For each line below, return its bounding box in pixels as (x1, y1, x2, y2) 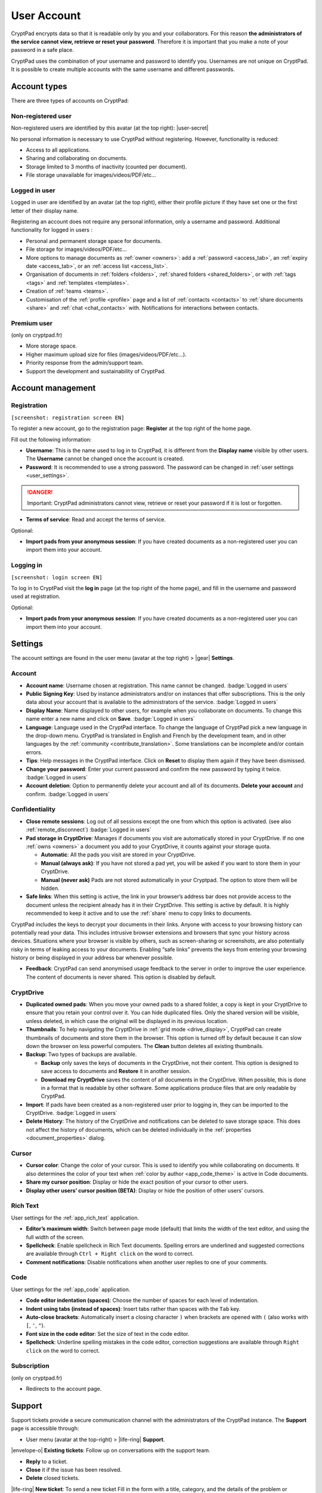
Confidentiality (11, 805, 56, 813)
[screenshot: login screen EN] (11, 574, 103, 580)
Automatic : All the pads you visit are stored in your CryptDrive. (41, 851, 196, 858)
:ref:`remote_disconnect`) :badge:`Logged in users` (26, 826, 151, 833)
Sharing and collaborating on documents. (26, 155, 128, 162)
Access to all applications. (26, 146, 91, 153)
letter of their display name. (11, 207, 79, 214)
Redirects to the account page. (26, 1386, 102, 1393)
